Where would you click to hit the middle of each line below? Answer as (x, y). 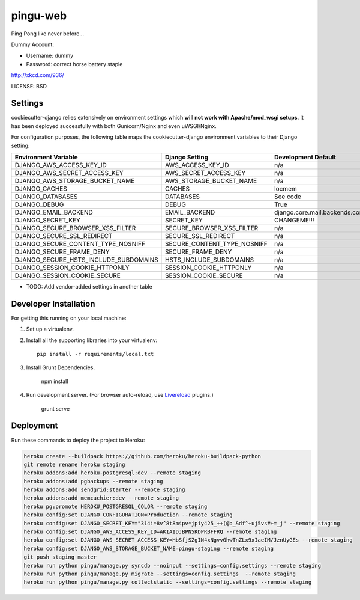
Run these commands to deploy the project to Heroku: (78, 440)
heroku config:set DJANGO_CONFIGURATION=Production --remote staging (128, 515)
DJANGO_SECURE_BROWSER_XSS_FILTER (75, 228)
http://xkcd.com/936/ (37, 75)
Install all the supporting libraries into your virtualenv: (92, 340)
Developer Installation (53, 304)
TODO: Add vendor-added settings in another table (89, 286)
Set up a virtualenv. (50, 329)
